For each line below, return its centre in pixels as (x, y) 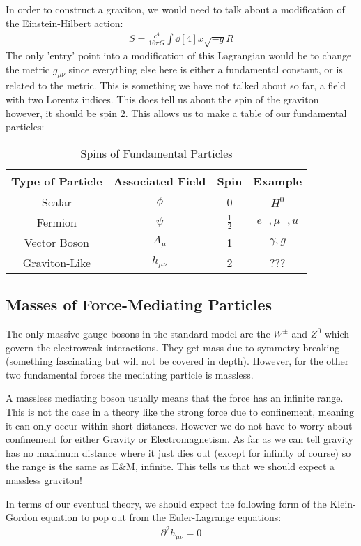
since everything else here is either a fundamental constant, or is (206, 69)
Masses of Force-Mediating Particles (139, 304)
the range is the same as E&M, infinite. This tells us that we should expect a (170, 466)
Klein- (343, 503)
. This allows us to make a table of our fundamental (236, 113)
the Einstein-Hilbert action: (64, 23)
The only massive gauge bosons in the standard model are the (138, 334)
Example (278, 181)
